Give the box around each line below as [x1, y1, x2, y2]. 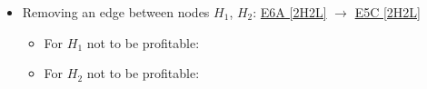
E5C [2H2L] [354, 3, 421, 21]
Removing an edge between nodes [22, 3, 210, 21]
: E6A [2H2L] [253, 3, 327, 21]
